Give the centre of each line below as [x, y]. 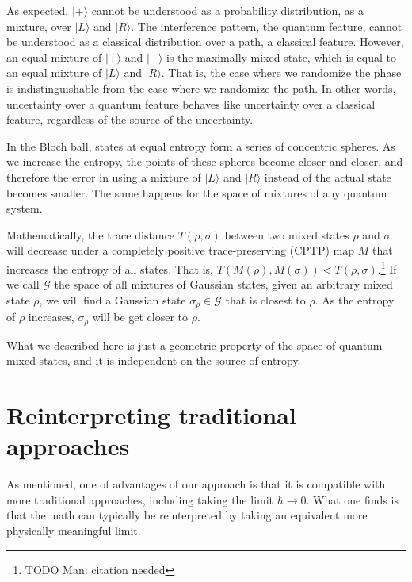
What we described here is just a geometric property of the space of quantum [195, 345]
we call [23, 284]
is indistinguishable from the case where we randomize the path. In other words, [201, 88]
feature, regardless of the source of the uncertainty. [130, 119]
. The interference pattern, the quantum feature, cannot [267, 26]
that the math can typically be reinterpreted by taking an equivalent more [187, 515]
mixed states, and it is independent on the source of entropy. [154, 360]
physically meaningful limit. [74, 530]
